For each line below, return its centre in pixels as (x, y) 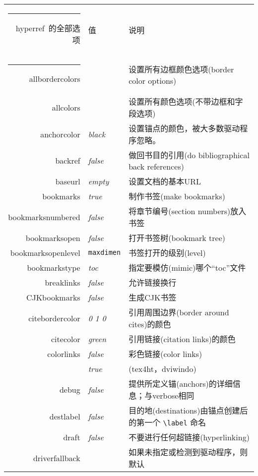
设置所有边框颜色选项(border (181, 69)
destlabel (65, 416)
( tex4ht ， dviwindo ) (162, 369)
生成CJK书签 (153, 297)
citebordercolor (54, 318)
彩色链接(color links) (165, 354)
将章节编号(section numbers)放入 (188, 211)
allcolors (66, 107)
